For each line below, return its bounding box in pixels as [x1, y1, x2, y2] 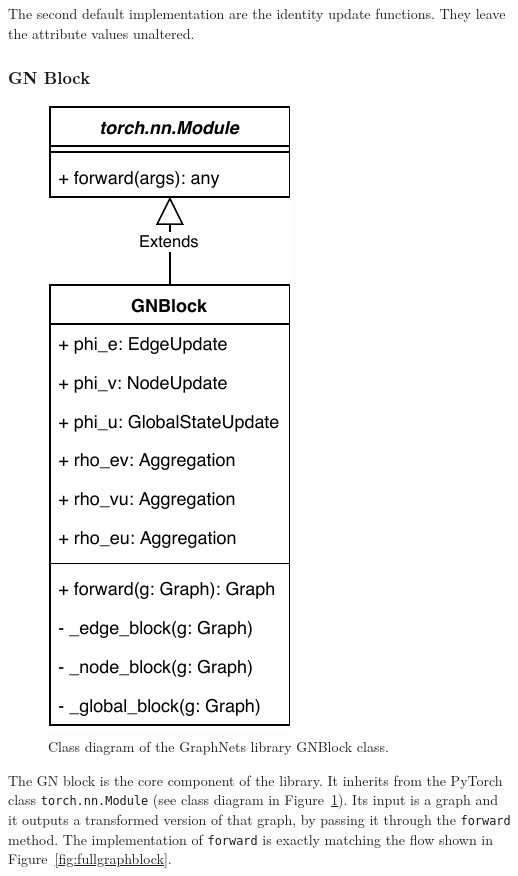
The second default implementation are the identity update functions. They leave [8, 3, 506, 23]
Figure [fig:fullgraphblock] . [8, 848, 172, 869]
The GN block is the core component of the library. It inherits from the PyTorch [8, 769, 503, 790]
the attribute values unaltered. [8, 22, 195, 43]
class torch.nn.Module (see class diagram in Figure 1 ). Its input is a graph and [8, 789, 499, 810]
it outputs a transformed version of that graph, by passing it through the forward [8, 808, 511, 829]
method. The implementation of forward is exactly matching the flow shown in [8, 828, 494, 849]
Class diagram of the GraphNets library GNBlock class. [48, 736, 389, 756]
